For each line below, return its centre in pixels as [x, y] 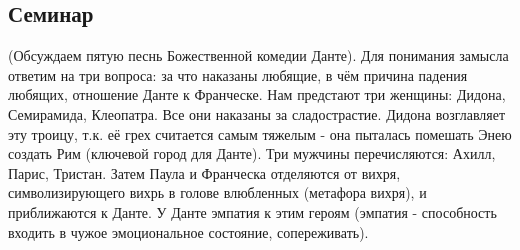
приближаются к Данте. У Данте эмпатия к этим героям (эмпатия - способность [252, 211]
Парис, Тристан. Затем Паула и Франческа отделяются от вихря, [204, 172]
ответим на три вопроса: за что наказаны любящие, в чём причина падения [238, 74]
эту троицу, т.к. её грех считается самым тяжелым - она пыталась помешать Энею [260, 133]
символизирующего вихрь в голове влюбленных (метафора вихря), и [217, 192]
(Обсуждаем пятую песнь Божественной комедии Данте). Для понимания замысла [258, 55]
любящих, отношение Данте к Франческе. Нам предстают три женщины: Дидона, [257, 94]
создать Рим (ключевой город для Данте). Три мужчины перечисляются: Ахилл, [252, 153]
